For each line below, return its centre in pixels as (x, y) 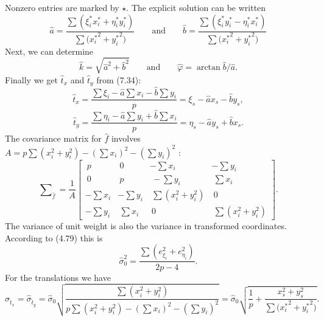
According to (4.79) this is (54, 237)
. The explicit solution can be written (196, 7)
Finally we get (31, 79)
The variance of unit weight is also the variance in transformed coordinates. (146, 226)
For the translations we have (58, 277)
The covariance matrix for (53, 138)
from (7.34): (119, 79)
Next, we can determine (49, 51)
